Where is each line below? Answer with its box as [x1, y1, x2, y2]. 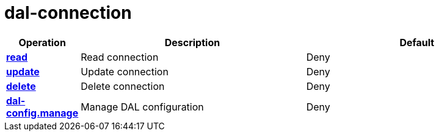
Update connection [81, 65, 169, 78]
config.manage [6, 106, 79, 119]
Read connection [81, 50, 159, 63]
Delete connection [81, 80, 165, 92]
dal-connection [4, 2, 132, 23]
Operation [18, 36, 66, 49]
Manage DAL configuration [81, 100, 204, 113]
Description [164, 36, 220, 49]
